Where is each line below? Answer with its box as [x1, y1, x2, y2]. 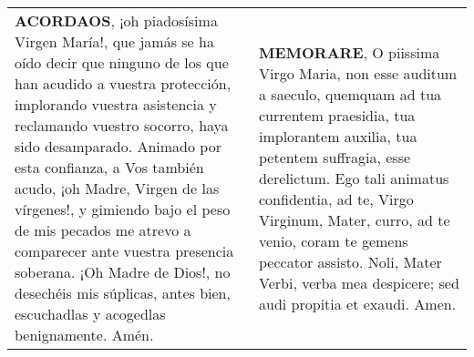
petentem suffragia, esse [259, 146, 411, 168]
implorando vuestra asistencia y [15, 94, 217, 115]
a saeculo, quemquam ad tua [259, 83, 442, 105]
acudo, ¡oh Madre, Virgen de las [15, 178, 220, 199]
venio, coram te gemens [259, 229, 408, 251]
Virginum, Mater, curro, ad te [259, 209, 450, 230]
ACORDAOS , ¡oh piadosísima [15, 10, 218, 31]
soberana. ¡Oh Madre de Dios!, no [15, 261, 231, 282]
